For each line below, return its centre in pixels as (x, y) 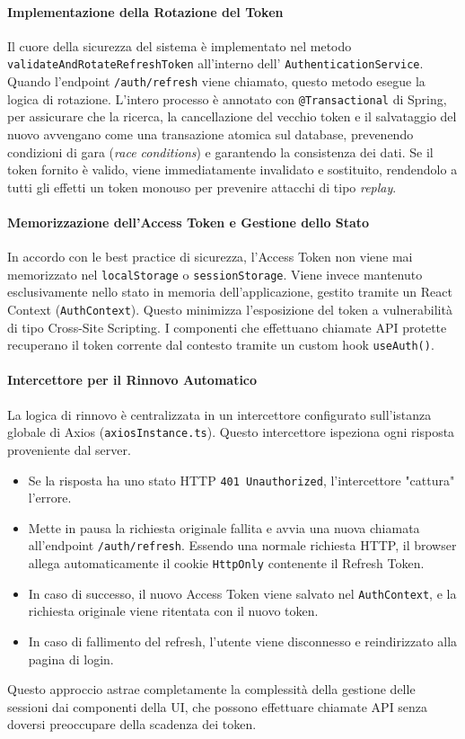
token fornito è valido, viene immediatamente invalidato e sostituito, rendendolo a (232, 169)
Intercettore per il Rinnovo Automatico (132, 380)
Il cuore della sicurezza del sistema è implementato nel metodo (180, 45)
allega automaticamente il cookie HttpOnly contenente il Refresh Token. (226, 563)
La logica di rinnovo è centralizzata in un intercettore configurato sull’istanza (219, 414)
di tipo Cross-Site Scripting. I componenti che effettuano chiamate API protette (227, 327)
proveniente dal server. (69, 449)
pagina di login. (71, 659)
